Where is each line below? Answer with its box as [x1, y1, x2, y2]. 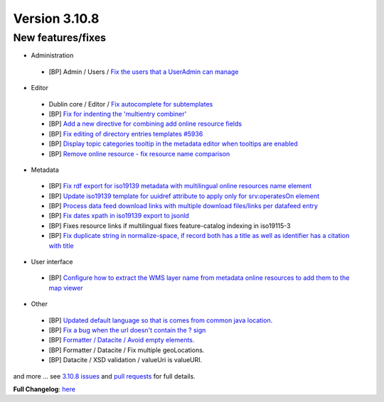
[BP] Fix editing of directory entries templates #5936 [48, 129, 203, 138]
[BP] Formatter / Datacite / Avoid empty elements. [48, 336, 195, 344]
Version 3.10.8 [13, 11, 100, 26]
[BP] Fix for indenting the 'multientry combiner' [48, 109, 187, 118]
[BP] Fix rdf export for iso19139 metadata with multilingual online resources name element [48, 182, 312, 190]
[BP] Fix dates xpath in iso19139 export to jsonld [48, 212, 190, 220]
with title [48, 241, 74, 250]
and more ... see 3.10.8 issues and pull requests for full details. [13, 371, 196, 380]
